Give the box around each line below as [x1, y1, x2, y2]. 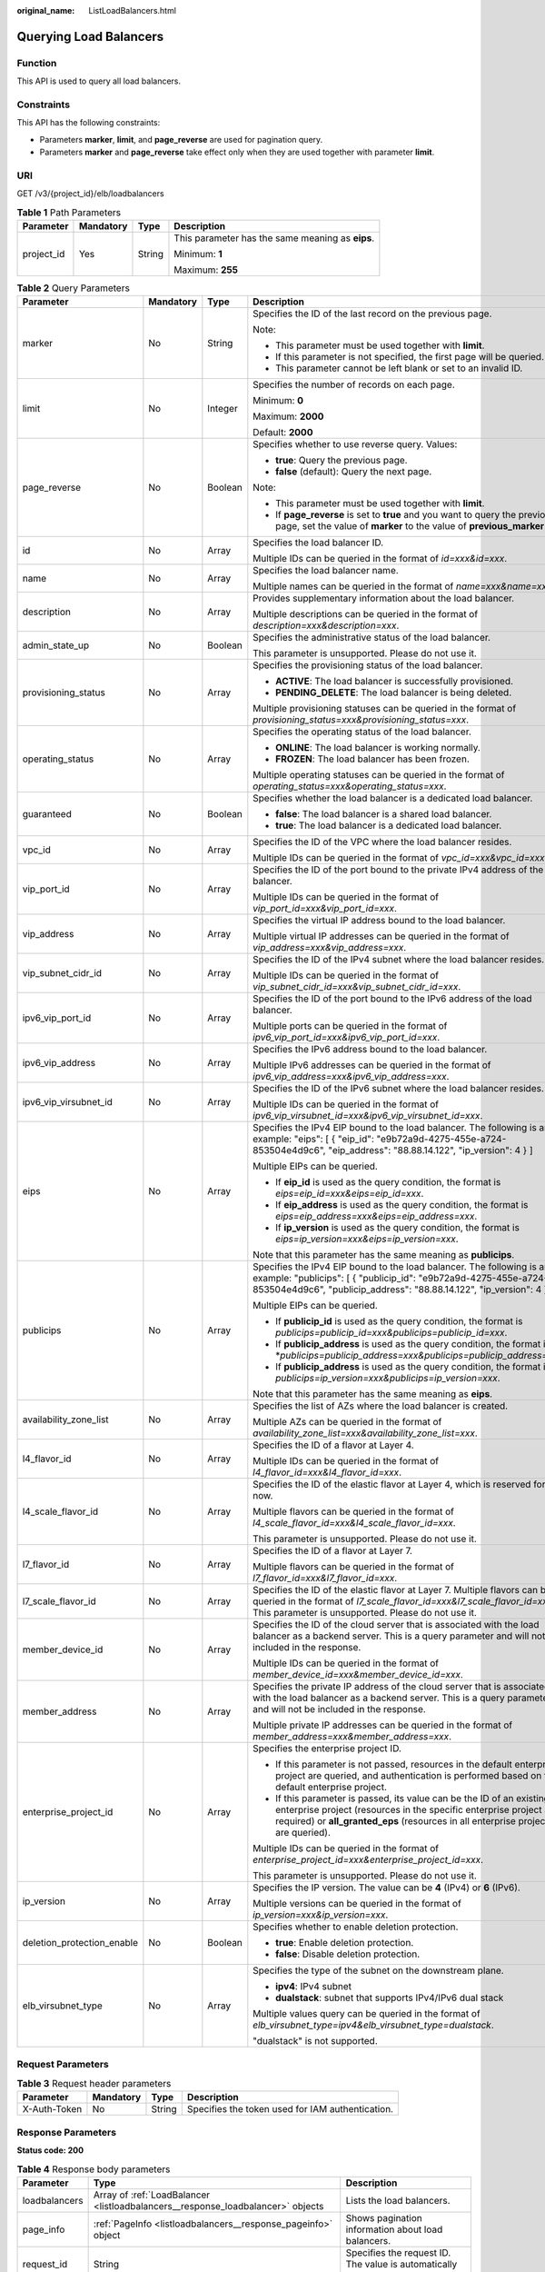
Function [16, 56, 57, 69]
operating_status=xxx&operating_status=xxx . [253, 780, 447, 792]
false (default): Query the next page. [275, 465, 432, 478]
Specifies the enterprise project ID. [253, 1742, 401, 1755]
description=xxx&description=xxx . [253, 619, 400, 632]
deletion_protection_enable [22, 1937, 138, 1949]
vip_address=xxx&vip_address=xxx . [253, 942, 407, 954]
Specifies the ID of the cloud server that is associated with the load [253, 1619, 540, 1631]
